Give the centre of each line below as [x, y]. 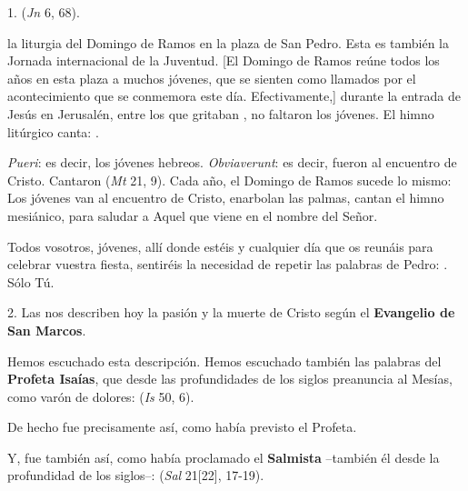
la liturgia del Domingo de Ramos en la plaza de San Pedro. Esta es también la [229, 42]
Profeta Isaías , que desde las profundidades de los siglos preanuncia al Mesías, [230, 379]
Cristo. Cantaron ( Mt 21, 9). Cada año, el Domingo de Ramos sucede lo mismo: [229, 180]
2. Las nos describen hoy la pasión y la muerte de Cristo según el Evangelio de [231, 312]
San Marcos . [47, 330]
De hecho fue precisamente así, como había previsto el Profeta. [182, 427]
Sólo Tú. [31, 281]
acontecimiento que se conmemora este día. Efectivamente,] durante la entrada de [234, 96]
